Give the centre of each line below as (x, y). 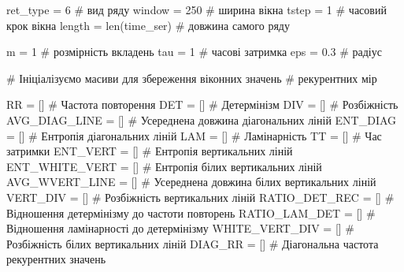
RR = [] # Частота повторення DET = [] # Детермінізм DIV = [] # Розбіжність (202, 104)
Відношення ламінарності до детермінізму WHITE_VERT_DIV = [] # (181, 228)
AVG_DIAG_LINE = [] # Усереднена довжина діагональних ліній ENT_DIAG (202, 119)
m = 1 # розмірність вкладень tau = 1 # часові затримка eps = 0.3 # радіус (194, 52)
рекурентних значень (56, 259)
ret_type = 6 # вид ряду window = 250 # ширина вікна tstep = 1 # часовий (196, 9)
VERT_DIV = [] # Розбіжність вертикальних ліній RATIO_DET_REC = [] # (200, 197)
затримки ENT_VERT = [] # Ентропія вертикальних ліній (150, 151)
